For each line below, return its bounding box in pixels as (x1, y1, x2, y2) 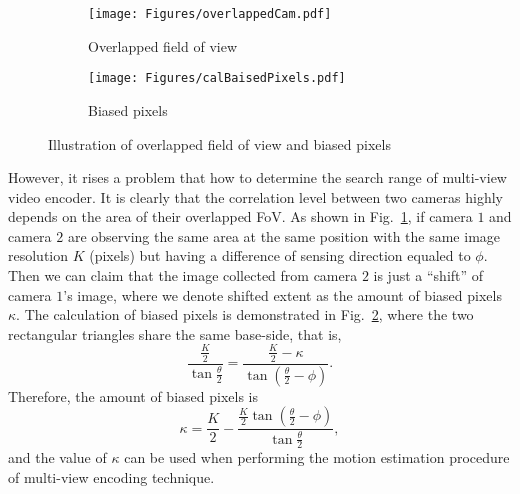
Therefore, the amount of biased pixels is (8, 385, 258, 406)
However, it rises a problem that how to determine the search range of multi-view (8, 167, 507, 188)
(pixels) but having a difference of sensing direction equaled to (89, 245, 471, 266)
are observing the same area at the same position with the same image (67, 225, 501, 246)
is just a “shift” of (373, 265, 484, 286)
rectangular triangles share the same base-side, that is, (8, 323, 342, 344)
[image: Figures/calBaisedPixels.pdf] (88, 71, 346, 86)
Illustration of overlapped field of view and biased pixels (48, 133, 391, 154)
